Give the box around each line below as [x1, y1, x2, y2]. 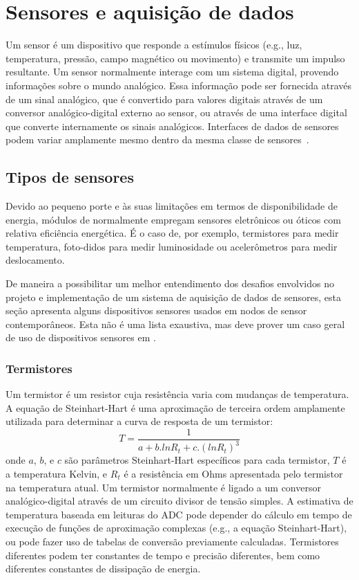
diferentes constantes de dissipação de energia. [6, 561, 201, 576]
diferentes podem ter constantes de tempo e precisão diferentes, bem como [6, 547, 320, 562]
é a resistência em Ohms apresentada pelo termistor [124, 466, 343, 481]
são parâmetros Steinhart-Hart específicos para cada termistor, [64, 453, 330, 467]
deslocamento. [6, 253, 65, 267]
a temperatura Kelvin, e [6, 466, 108, 481]
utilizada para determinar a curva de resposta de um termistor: [6, 414, 273, 428]
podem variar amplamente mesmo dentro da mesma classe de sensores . [6, 132, 309, 147]
